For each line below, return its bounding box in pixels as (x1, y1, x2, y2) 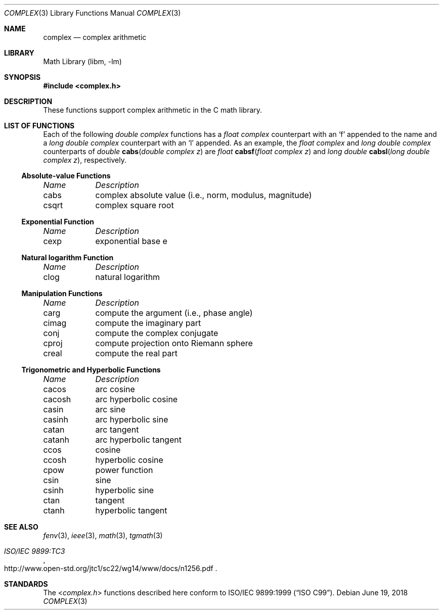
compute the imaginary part (95, 318, 201, 328)
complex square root (95, 200, 174, 210)
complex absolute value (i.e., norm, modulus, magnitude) (95, 190, 312, 200)
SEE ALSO (4, 523, 38, 531)
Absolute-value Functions (21, 171, 111, 180)
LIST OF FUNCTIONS (4, 121, 75, 130)
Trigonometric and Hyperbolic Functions (21, 365, 161, 374)
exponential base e (95, 236, 167, 246)
